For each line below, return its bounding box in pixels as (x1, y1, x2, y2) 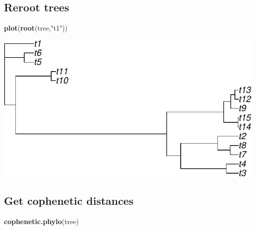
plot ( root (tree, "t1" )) (4, 23, 68, 33)
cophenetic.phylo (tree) (4, 216, 79, 226)
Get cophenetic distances (4, 193, 134, 208)
